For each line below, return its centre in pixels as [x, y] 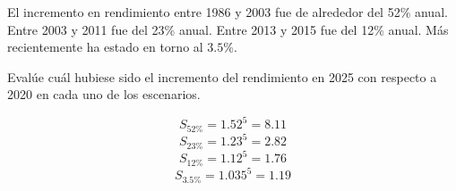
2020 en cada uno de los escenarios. [104, 94]
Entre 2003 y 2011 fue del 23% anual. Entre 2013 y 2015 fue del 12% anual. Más [228, 29]
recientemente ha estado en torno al [105, 47]
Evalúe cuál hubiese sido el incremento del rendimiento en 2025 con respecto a [222, 76]
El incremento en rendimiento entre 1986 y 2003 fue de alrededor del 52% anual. [228, 12]
